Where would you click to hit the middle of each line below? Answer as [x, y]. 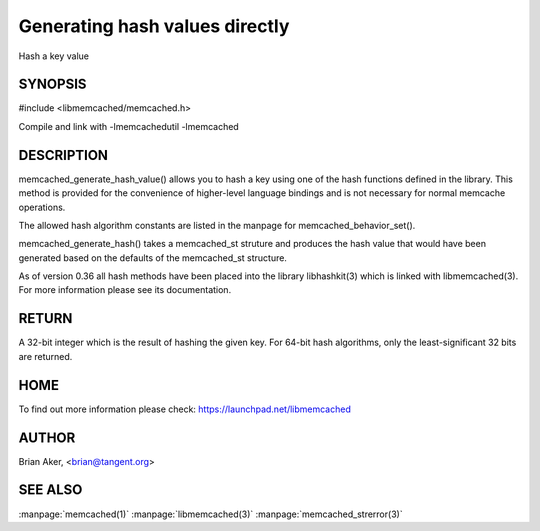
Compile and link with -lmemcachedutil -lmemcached [128, 126]
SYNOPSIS [52, 84]
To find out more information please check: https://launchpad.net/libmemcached [185, 409]
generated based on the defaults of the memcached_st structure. [152, 257]
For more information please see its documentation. [125, 290]
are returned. [45, 356]
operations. [42, 207]
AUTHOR [47, 437]
